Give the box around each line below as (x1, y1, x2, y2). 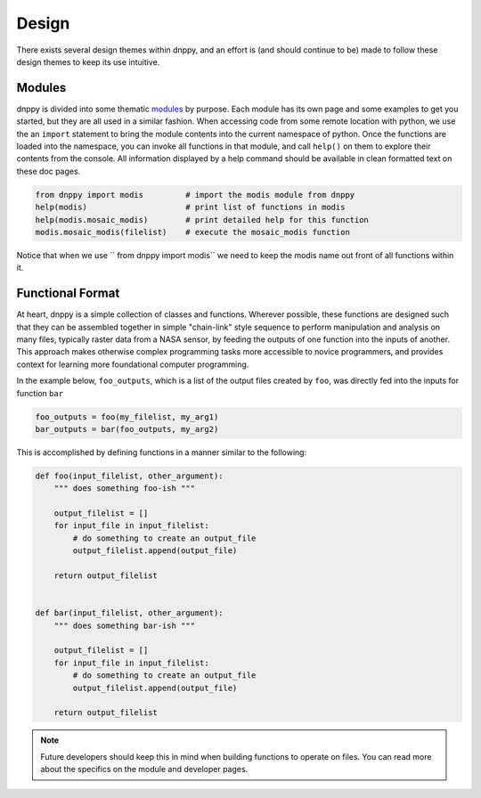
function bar (16, 387, 64, 398)
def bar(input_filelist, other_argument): (35, 608, 224, 618)
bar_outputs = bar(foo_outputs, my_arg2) (35, 424, 219, 434)
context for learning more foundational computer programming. (16, 359, 249, 370)
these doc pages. (16, 166, 81, 176)
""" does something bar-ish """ (53, 620, 196, 631)
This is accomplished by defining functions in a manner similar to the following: (16, 446, 307, 458)
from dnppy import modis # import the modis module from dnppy (35, 190, 355, 199)
